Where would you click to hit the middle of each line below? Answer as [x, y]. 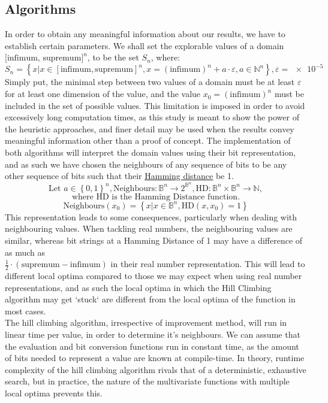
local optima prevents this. [54, 393]
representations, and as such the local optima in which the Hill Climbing [138, 287]
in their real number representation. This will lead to [208, 264]
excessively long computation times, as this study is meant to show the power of [152, 117]
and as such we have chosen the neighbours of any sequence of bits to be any [146, 164]
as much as [25, 252]
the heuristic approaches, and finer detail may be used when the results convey [150, 128]
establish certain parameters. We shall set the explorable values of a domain [145, 45]
